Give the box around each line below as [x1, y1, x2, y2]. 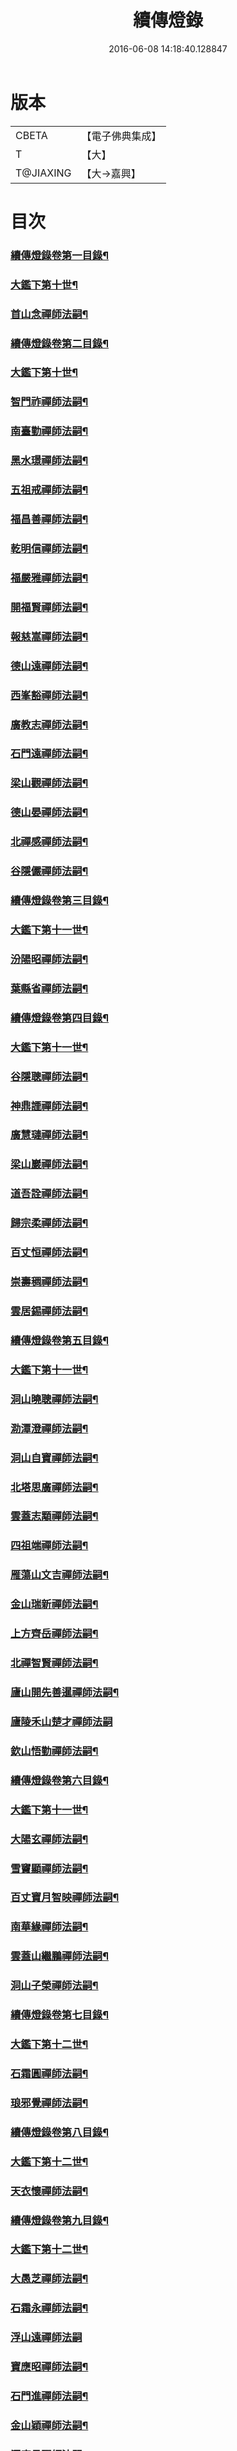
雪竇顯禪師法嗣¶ [10, 1861, 89, 1875]
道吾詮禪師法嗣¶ [10, 1187, 89, 1201]
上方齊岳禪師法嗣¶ [10, 1627, 99, 1641]
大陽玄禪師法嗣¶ [10, 1832, 89, 1846]
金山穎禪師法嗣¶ [10, 2419, 89, 2433]
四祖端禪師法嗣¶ [10, 1539, 89, 1553]
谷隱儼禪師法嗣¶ [10, 864, 89, 878]
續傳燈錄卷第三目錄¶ [10, 894, 110, 908]
